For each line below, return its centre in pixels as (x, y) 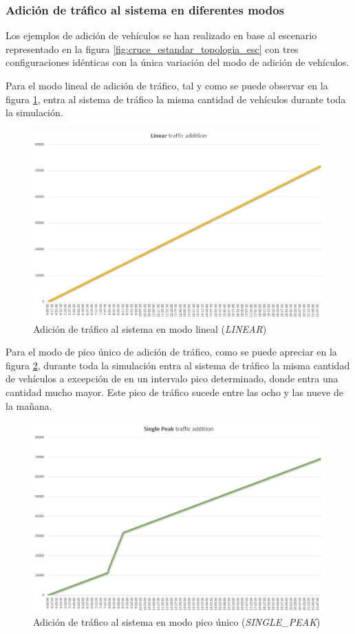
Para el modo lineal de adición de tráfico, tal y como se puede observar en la (167, 85)
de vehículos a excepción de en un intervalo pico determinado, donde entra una (172, 379)
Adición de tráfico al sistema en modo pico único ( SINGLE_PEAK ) (177, 622)
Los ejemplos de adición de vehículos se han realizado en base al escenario (161, 35)
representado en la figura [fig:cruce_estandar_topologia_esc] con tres (152, 48)
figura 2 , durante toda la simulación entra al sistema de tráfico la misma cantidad (178, 365)
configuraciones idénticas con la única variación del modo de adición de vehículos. (177, 62)
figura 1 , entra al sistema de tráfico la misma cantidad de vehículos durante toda (176, 99)
